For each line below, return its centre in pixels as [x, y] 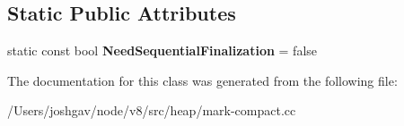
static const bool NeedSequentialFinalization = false [162, 50]
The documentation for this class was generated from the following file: [202, 80]
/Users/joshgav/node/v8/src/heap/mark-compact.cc [152, 110]
